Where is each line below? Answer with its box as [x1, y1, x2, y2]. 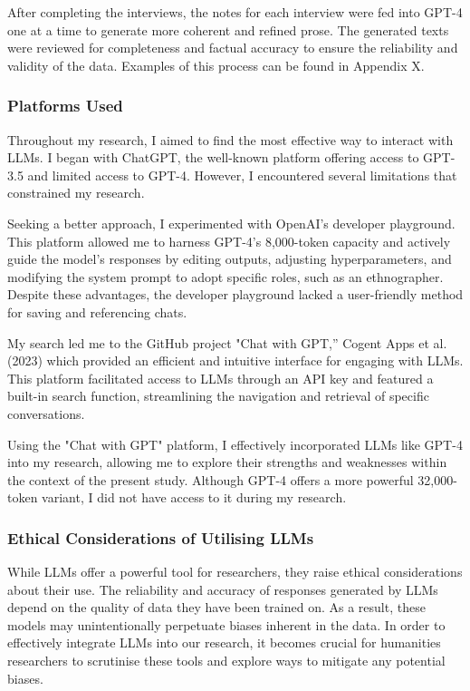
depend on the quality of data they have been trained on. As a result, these [7, 598, 426, 617]
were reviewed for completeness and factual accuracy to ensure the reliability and [7, 38, 458, 57]
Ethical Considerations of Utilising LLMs [7, 526, 314, 549]
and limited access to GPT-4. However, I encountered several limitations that [27, 165, 457, 184]
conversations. [7, 404, 85, 423]
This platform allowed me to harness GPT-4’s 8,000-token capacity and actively [7, 231, 451, 250]
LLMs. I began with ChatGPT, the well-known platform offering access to [7, 148, 419, 167]
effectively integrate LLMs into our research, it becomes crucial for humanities [7, 633, 441, 652]
